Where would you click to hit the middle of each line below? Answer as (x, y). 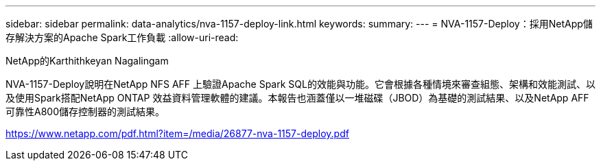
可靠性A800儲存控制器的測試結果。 (85, 111)
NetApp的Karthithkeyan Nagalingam (87, 61)
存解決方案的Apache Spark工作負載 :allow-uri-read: (122, 37)
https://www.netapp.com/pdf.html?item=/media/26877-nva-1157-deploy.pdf (177, 133)
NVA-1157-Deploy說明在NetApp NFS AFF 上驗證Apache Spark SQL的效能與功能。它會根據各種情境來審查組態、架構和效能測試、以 (300, 84)
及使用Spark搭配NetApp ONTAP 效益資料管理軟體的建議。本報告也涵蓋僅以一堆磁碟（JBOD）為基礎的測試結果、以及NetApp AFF (297, 98)
